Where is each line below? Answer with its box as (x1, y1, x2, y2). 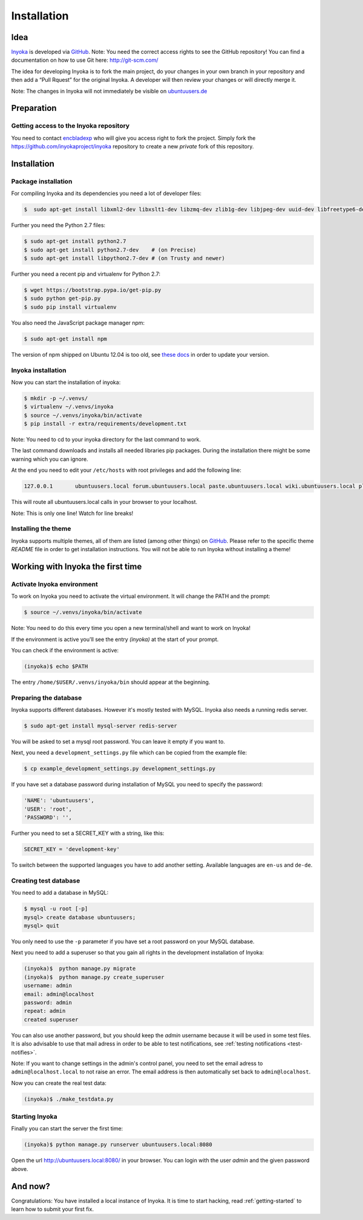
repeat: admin (24, 1007, 66, 1015)
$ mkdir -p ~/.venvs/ (24, 394, 88, 402)
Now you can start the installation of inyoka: (11, 379, 121, 386)
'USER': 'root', (24, 806, 73, 812)
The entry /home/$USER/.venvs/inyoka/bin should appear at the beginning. (11, 678, 211, 686)
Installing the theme (11, 525, 71, 533)
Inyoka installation (11, 366, 67, 374)
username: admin (24, 982, 73, 989)
